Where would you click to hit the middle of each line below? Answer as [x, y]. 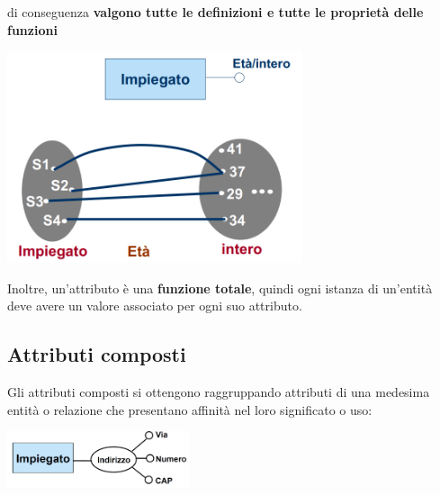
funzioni [32, 29]
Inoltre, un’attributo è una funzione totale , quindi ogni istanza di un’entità [220, 288]
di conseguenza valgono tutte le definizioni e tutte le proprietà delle [216, 12]
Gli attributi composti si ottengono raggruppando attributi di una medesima [219, 391]
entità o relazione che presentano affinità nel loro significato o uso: [190, 409]
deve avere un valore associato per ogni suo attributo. [155, 306]
